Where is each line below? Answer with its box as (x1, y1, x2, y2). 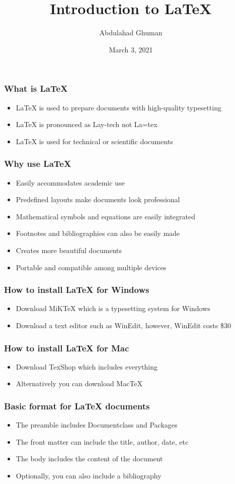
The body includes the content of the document (16, 453, 163, 464)
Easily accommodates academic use (16, 177, 125, 188)
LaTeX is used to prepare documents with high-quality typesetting (16, 102, 221, 112)
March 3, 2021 (109, 44, 153, 54)
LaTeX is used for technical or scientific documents (16, 136, 173, 146)
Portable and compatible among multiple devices (16, 262, 167, 272)
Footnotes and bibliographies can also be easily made (16, 228, 180, 238)
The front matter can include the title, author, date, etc (16, 436, 189, 447)
